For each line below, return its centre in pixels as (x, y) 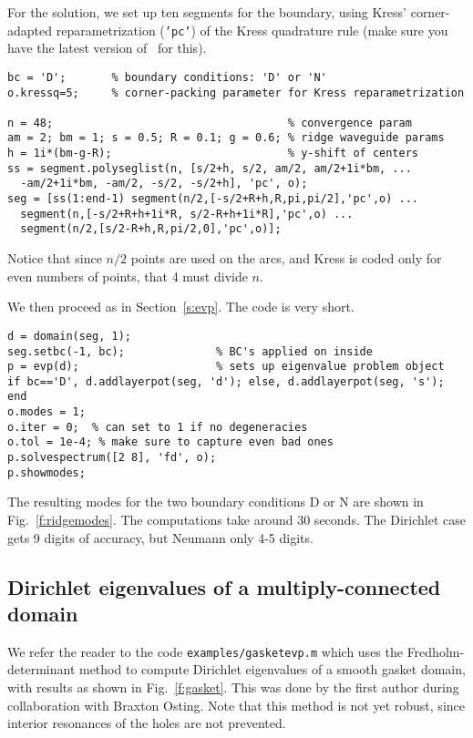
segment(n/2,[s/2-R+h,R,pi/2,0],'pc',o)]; (151, 229)
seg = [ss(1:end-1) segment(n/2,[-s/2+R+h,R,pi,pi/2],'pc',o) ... (213, 199)
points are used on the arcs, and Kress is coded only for (286, 258)
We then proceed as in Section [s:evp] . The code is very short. (181, 307)
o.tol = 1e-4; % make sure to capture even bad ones (170, 442)
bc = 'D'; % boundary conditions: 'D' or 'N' (167, 77)
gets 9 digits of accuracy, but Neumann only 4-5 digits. (160, 537)
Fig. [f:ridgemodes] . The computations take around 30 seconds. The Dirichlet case (236, 519)
